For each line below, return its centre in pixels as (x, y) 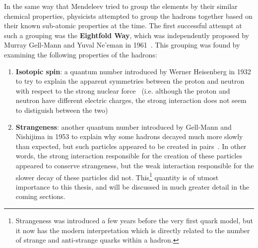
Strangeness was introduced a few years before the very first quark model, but (134, 220)
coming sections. (40, 196)
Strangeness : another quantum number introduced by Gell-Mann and (124, 126)
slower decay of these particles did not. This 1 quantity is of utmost (117, 176)
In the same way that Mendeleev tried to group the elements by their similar (121, 6)
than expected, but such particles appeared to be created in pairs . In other (131, 146)
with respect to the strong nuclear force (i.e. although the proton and (123, 90)
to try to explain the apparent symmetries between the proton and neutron (130, 81)
